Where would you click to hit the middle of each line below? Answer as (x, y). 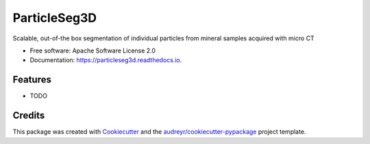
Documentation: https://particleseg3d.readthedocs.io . (106, 60)
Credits (29, 116)
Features (32, 80)
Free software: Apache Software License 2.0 (93, 51)
